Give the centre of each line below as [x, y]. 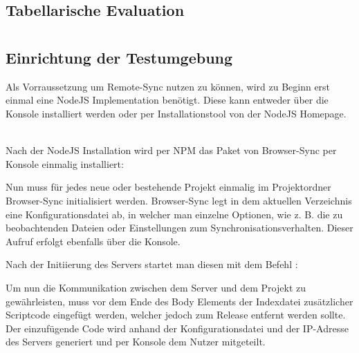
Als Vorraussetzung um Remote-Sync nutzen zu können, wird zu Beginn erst [168, 86]
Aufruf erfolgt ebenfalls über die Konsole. [93, 241]
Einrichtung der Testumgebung [119, 57]
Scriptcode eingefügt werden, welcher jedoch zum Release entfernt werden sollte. [176, 315]
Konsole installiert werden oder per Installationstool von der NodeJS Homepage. [176, 113]
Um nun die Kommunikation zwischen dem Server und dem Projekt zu [156, 287]
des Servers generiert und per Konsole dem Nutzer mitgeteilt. [136, 342]
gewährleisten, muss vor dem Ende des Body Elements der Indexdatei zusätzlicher [179, 301]
